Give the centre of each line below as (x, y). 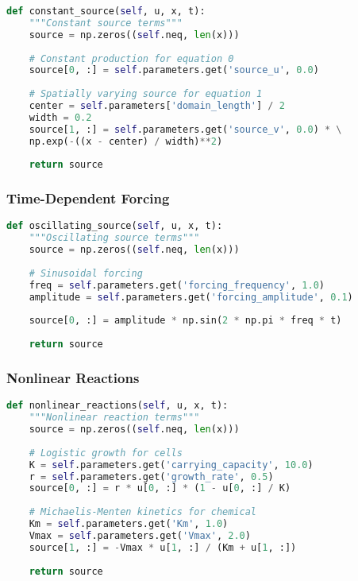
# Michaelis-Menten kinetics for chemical (142, 512)
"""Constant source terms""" (106, 23)
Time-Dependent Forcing (88, 198)
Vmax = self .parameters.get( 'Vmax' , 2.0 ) (140, 535)
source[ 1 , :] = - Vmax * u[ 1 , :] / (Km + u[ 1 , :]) (163, 547)
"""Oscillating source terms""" (114, 238)
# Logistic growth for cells (106, 453)
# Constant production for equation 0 (131, 58)
